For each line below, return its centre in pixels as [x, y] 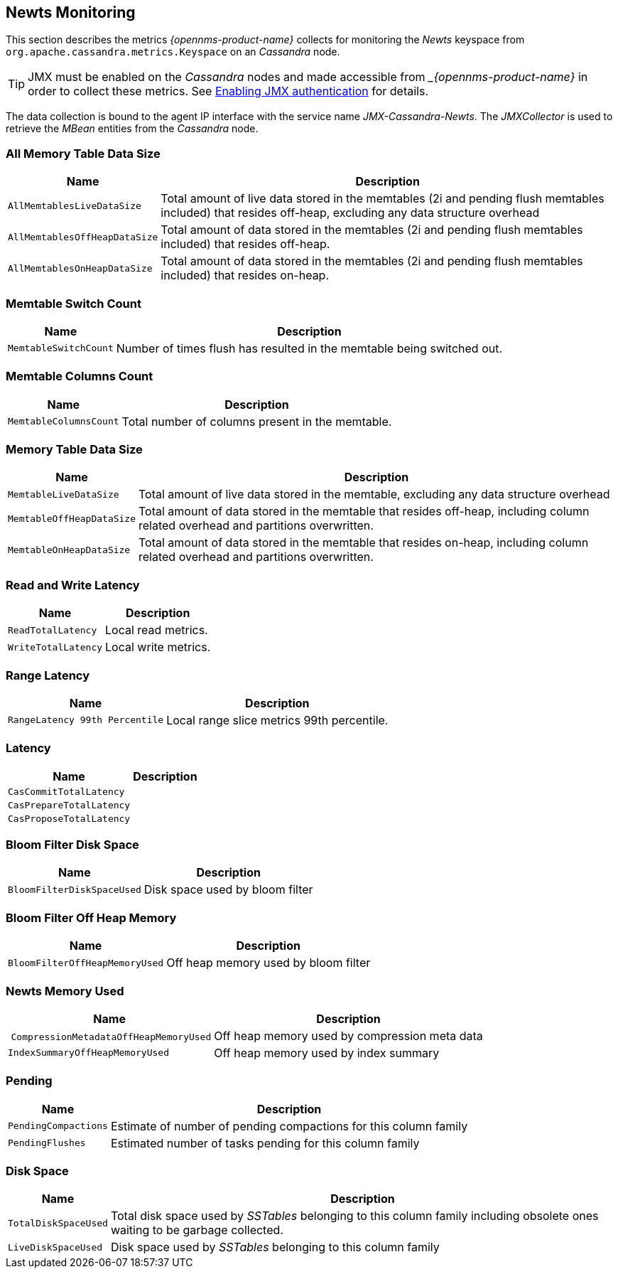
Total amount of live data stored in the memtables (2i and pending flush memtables [383, 199]
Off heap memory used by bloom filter [269, 963]
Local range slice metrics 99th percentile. [277, 720]
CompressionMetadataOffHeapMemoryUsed [111, 1037]
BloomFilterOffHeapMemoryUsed [86, 963]
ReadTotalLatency [53, 630]
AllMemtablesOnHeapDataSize [80, 268]
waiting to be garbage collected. [197, 1230]
